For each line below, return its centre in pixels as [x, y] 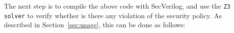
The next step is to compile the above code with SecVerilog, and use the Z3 [117, 6]
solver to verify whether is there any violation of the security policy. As [113, 15]
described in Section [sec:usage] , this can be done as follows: [95, 25]
